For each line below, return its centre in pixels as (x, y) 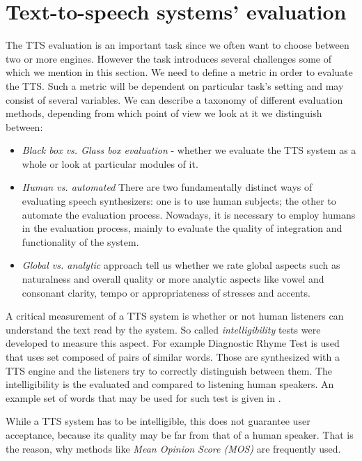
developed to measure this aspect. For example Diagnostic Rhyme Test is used (173, 343)
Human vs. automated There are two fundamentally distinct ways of (167, 187)
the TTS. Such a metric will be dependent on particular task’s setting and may (175, 85)
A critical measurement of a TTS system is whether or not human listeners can (175, 316)
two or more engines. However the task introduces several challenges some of (169, 58)
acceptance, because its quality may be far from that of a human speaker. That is (180, 434)
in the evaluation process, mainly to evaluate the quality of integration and (182, 228)
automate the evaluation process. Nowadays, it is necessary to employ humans (189, 214)
